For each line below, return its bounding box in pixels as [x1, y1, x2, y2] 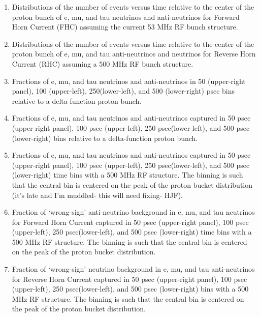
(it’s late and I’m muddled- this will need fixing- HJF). [12, 189, 183, 200]
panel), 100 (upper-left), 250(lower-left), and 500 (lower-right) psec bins [12, 85, 235, 96]
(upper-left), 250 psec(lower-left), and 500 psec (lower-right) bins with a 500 [12, 283, 249, 294]
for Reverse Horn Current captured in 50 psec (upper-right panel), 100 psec [12, 273, 247, 284]
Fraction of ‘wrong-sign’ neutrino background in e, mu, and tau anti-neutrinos [12, 264, 255, 274]
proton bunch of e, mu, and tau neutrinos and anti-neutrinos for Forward [12, 11, 240, 22]
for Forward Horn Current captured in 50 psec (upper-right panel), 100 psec [12, 216, 249, 227]
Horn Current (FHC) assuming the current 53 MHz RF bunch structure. [12, 21, 238, 32]
